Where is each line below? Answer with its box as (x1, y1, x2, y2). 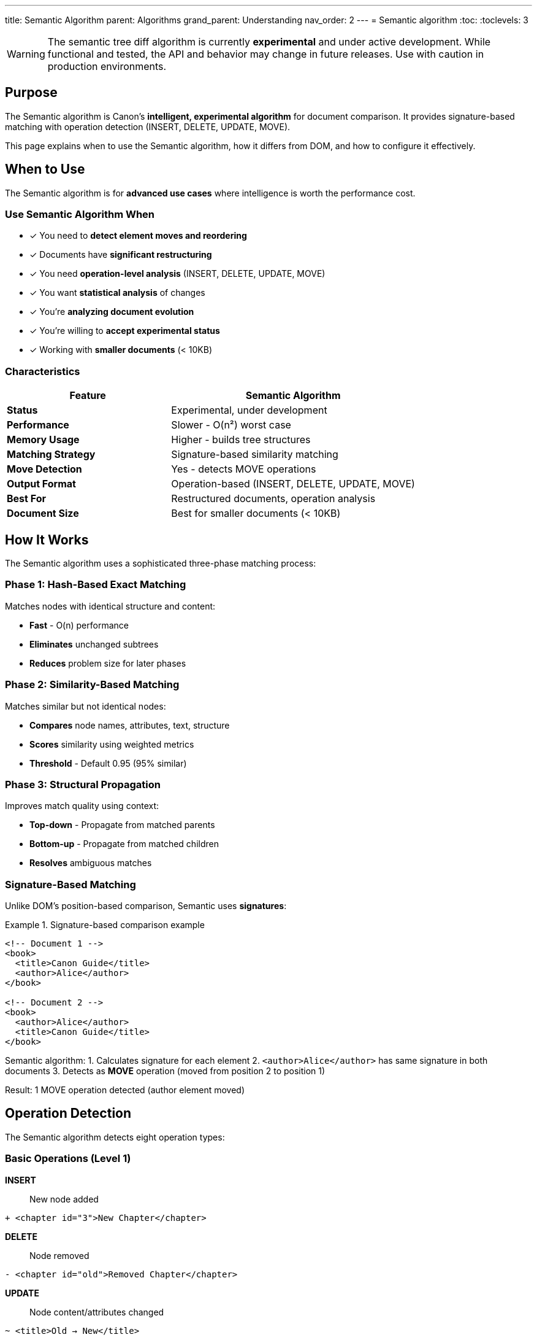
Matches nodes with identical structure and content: (5, 600, 216, 611)
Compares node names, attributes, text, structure (29, 719, 230, 730)
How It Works (5, 532, 89, 548)
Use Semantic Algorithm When (5, 208, 155, 221)
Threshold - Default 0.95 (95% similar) (29, 757, 187, 769)
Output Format (7, 478, 76, 490)
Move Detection (7, 463, 82, 476)
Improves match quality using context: (5, 800, 159, 811)
